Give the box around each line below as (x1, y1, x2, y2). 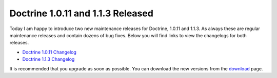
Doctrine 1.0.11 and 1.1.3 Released (9, 8, 154, 19)
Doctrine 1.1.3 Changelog (22, 56, 75, 62)
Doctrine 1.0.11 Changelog (22, 49, 76, 55)
